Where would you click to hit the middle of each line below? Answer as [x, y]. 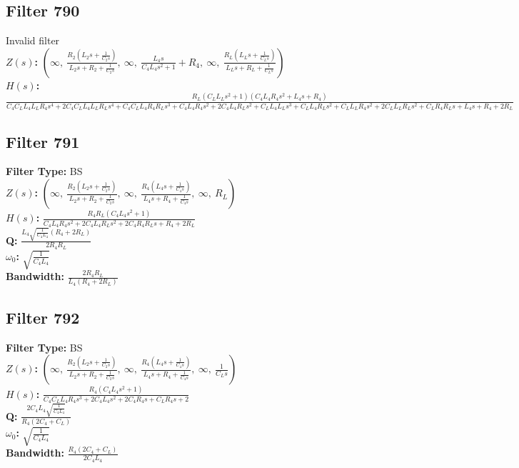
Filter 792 [43, 317]
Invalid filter [33, 40]
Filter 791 [43, 141]
